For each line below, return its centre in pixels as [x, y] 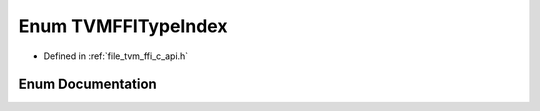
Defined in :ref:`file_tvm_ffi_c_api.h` [116, 56]
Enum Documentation [87, 84]
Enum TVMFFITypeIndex [123, 26]
